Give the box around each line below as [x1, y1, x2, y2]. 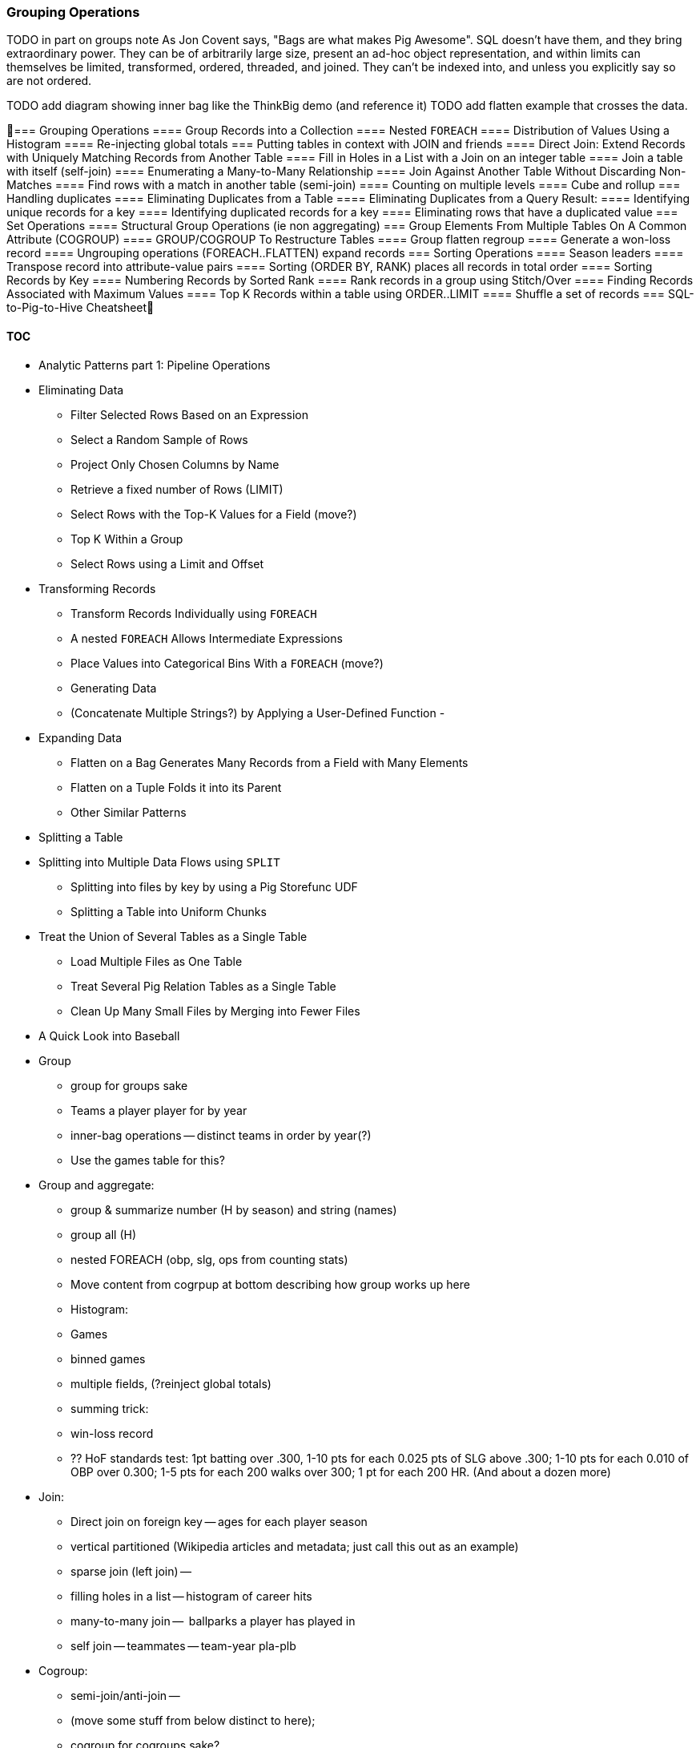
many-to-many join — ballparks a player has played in [70, 1613, 356, 1628]
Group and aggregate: [38, 1177, 155, 1192]
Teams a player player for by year [70, 1103, 247, 1117]
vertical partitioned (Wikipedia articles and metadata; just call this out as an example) [70, 1539, 519, 1553]
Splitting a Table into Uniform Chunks [70, 904, 267, 918]
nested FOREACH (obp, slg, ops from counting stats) [70, 1252, 348, 1266]
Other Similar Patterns [70, 805, 187, 819]
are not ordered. [6, 74, 92, 88]
